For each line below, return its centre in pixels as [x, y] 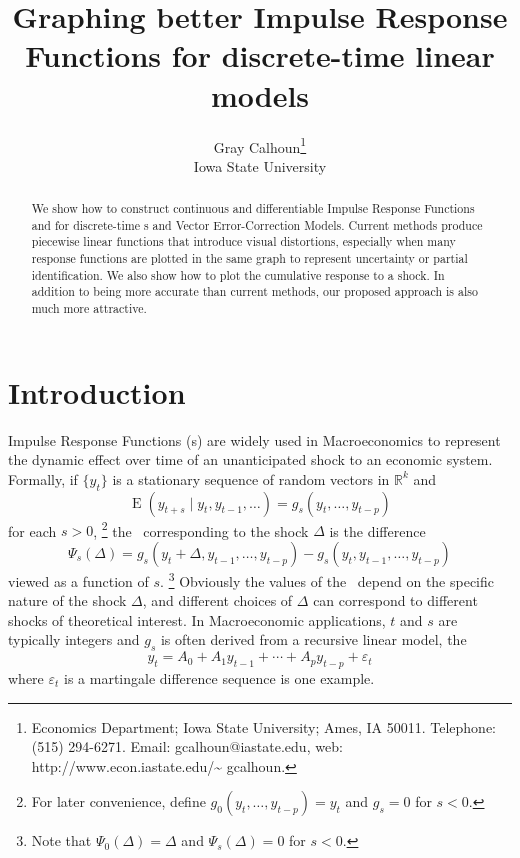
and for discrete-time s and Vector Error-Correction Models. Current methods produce [257, 224]
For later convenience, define [118, 801]
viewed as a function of [78, 580]
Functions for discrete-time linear [260, 55]
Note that [61, 840]
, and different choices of [217, 600]
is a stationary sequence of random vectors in [251, 478]
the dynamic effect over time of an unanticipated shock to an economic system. [250, 459]
